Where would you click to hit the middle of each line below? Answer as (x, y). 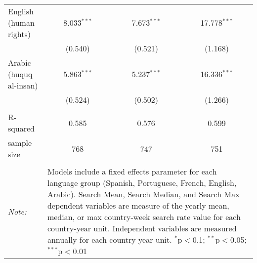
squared (21, 128)
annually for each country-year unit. (109, 240)
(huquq (20, 74)
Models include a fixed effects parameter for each (132, 171)
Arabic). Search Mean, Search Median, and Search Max (143, 194)
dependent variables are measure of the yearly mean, (138, 205)
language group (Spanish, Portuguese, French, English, (142, 183)
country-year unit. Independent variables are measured (142, 228)
